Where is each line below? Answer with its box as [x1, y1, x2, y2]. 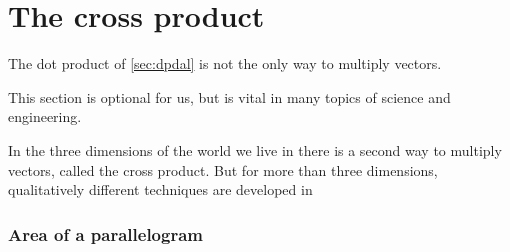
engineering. [8, 106, 82, 127]
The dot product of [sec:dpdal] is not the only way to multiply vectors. [8, 53, 442, 74]
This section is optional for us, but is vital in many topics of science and [8, 86, 451, 107]
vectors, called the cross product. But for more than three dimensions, [8, 159, 438, 180]
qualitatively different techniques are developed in [8, 179, 313, 200]
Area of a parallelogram [8, 221, 203, 246]
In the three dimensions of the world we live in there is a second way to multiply [8, 139, 502, 160]
